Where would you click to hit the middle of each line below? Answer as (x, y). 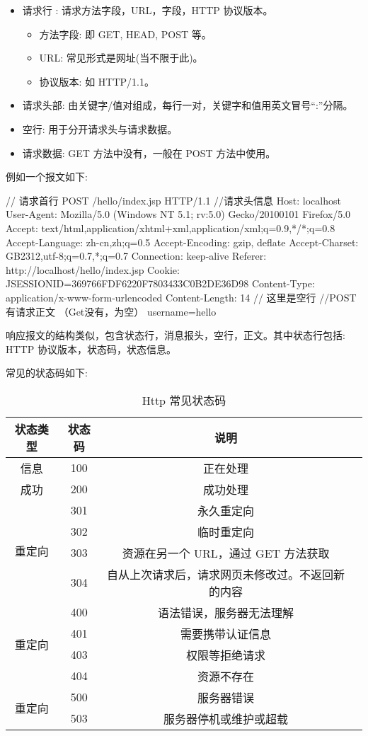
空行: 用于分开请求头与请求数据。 (100, 128)
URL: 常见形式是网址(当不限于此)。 (121, 58)
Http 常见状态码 (184, 400)
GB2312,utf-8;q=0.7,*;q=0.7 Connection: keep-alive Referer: (136, 256)
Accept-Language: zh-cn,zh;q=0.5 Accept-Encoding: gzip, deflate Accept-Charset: (182, 242)
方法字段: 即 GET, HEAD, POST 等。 (125, 34)
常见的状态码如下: (47, 373)
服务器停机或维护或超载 (226, 718)
